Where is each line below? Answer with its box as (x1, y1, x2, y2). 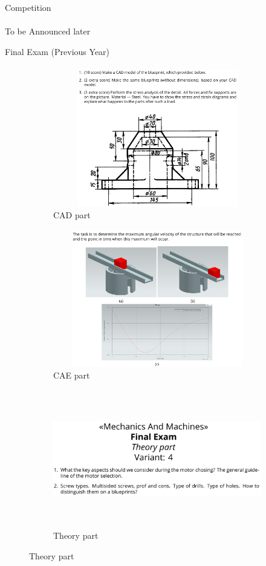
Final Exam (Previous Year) (5, 45, 110, 57)
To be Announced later (5, 25, 91, 37)
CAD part (53, 209, 91, 221)
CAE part (53, 369, 90, 382)
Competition (5, 1, 51, 13)
